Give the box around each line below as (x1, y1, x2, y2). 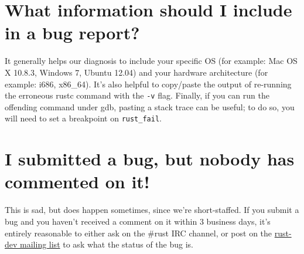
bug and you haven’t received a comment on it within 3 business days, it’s (5, 215, 271, 227)
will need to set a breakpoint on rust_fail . (5, 112, 162, 124)
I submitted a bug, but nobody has (5, 147, 295, 171)
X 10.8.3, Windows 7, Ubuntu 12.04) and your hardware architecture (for (5, 66, 268, 78)
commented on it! (5, 170, 150, 194)
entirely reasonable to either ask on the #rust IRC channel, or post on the (5, 226, 272, 239)
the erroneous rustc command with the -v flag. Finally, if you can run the (5, 89, 269, 101)
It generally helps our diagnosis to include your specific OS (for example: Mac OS (5, 55, 298, 67)
